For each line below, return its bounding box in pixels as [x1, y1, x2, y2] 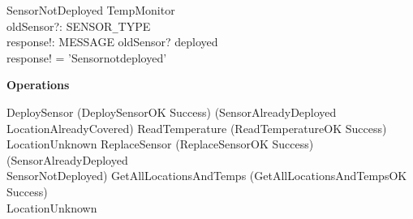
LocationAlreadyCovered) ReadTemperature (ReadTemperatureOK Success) [6, 119, 387, 136]
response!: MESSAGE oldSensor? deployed [6, 33, 218, 50]
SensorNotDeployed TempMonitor [6, 2, 175, 18]
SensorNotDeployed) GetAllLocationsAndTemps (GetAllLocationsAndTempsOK [6, 167, 407, 184]
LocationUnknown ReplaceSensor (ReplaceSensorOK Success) [6, 135, 314, 152]
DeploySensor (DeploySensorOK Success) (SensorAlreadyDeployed [6, 104, 337, 121]
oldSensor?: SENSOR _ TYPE [6, 17, 151, 34]
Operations [6, 76, 70, 93]
